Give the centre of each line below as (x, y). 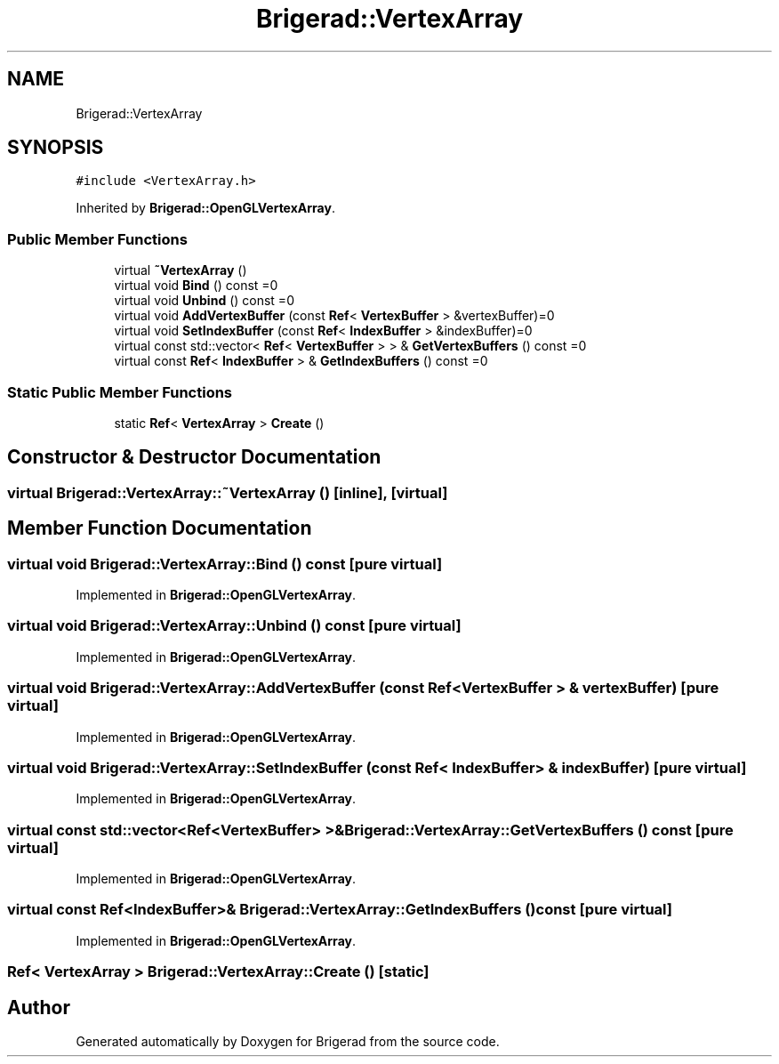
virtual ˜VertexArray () (181, 270)
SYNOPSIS (56, 148)
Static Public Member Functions (120, 392)
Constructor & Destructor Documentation (194, 457)
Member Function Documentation (160, 528)
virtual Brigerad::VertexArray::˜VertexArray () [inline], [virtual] (228, 492)
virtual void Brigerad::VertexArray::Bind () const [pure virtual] (225, 564)
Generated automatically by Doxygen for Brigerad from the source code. (288, 1041)
